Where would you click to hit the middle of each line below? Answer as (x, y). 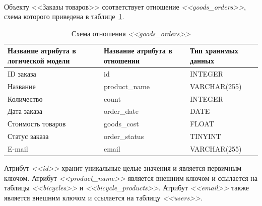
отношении (121, 60)
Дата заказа (25, 111)
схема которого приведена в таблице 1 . (64, 16)
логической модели (39, 60)
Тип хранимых (214, 51)
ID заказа (22, 73)
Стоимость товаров (37, 124)
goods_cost (121, 124)
